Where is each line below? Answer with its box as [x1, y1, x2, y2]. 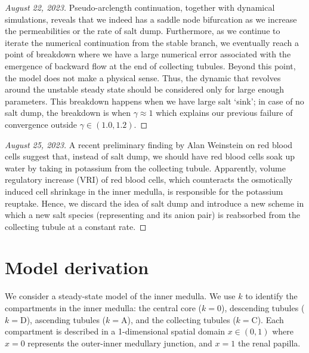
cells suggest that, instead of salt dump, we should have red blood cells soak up [5, 150, 295, 162]
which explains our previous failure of [156, 106, 293, 119]
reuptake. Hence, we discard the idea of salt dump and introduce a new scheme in [5, 197, 304, 209]
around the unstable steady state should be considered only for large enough [5, 83, 285, 96]
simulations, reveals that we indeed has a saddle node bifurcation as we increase [5, 13, 297, 25]
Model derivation [5, 255, 149, 280]
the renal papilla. [237, 336, 301, 349]
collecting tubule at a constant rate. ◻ [5, 220, 147, 232]
